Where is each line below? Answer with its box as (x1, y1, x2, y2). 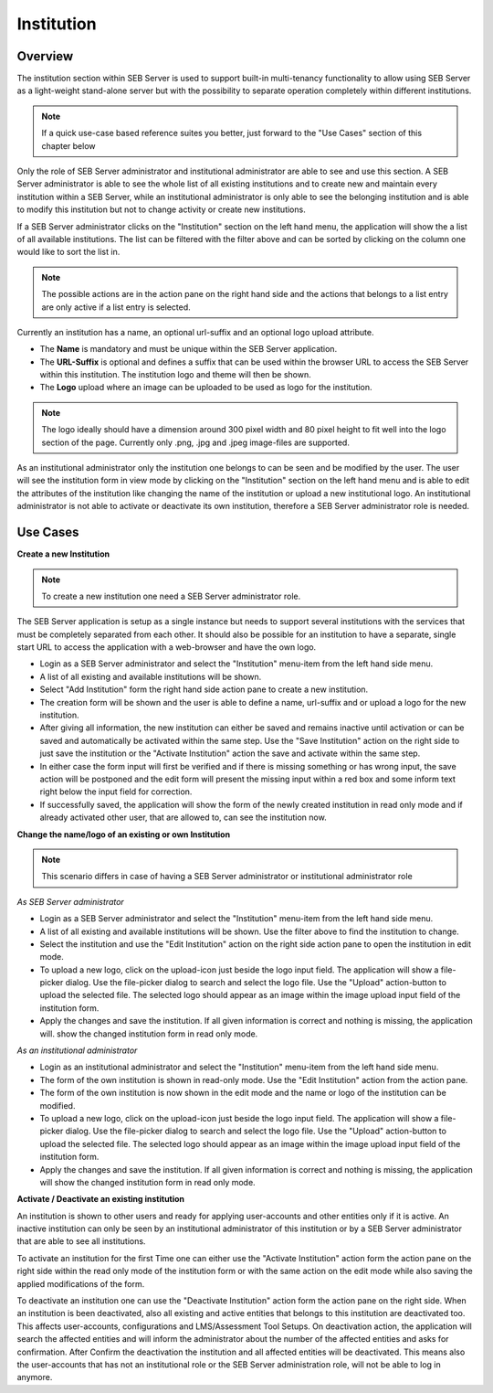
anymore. (16, 1372, 53, 1383)
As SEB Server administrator (16, 896, 125, 907)
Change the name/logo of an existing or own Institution (16, 828, 231, 840)
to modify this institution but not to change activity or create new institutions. (16, 204, 306, 215)
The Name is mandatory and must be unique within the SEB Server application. (39, 344, 338, 355)
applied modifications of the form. (16, 1278, 145, 1289)
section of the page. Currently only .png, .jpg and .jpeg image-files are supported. (41, 437, 351, 448)
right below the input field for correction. (39, 786, 193, 797)
